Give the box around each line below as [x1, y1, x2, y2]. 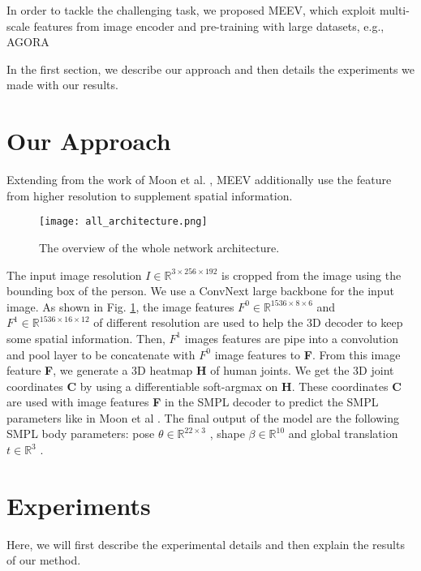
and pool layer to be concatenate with [6, 346, 195, 363]
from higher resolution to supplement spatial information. [6, 187, 293, 204]
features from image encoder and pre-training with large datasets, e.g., [33, 17, 384, 34]
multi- [379, 2, 410, 18]
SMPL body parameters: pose [6, 425, 155, 442]
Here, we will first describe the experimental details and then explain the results [6, 535, 405, 552]
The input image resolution [6, 266, 142, 283]
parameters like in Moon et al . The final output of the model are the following [6, 409, 399, 426]
